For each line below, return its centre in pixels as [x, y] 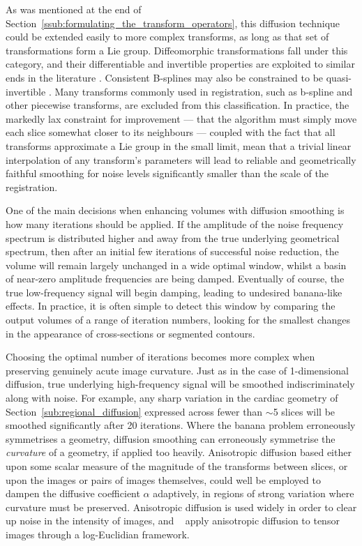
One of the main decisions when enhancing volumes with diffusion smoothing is [175, 210]
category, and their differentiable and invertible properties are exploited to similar [181, 64]
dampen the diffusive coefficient [73, 493]
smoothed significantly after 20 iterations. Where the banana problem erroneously [181, 425]
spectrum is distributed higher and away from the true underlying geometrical [173, 237]
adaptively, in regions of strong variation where [254, 493]
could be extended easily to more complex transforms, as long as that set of [167, 37]
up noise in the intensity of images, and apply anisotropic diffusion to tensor [173, 521]
